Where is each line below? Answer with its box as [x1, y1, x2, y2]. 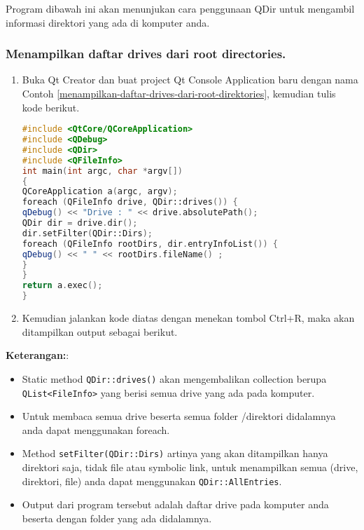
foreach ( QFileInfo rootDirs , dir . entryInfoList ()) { [22, 238, 279, 249]
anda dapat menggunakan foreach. [22, 422, 170, 437]
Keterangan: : [6, 348, 69, 362]
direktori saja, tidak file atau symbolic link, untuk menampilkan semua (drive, [22, 460, 358, 474]
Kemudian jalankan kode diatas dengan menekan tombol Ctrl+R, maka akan [22, 311, 355, 325]
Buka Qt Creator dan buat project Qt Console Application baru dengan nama [22, 72, 358, 87]
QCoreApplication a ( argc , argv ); [22, 186, 178, 197]
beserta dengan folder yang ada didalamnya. [22, 510, 212, 525]
